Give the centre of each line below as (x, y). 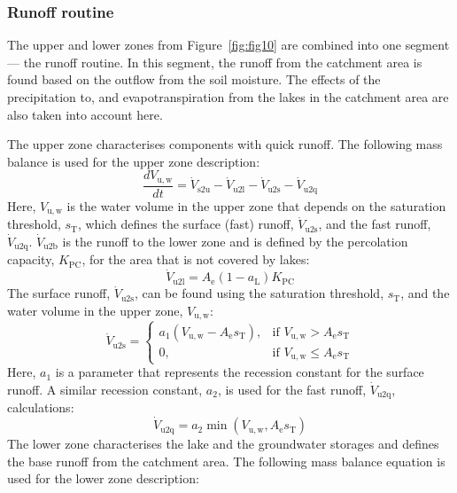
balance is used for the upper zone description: (134, 161)
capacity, (31, 259)
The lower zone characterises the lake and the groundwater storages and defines (223, 444)
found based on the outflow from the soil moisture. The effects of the (194, 79)
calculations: (41, 407)
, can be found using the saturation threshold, (259, 293)
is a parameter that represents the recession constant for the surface (240, 372)
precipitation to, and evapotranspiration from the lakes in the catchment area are (228, 97)
